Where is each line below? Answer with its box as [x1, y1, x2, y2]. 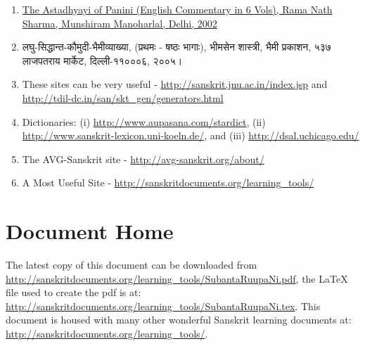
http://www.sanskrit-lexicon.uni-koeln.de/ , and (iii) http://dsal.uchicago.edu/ [22, 128, 359, 143]
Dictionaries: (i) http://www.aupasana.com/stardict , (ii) [22, 114, 266, 129]
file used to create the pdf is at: [6, 285, 141, 300]
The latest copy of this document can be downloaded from [6, 257, 257, 272]
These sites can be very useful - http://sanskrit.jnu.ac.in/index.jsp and [22, 77, 328, 91]
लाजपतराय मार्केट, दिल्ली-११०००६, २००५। [22, 53, 183, 68]
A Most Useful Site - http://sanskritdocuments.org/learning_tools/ [22, 175, 314, 190]
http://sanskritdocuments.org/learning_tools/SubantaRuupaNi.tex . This [6, 298, 321, 313]
